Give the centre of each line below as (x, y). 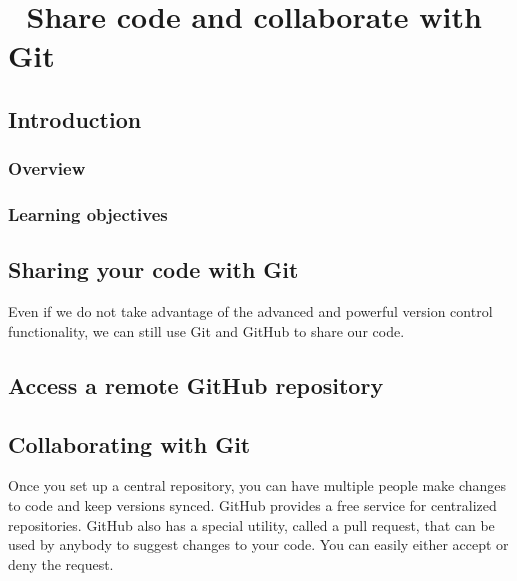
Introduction (75, 118)
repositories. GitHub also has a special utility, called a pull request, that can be (251, 524)
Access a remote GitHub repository (196, 384)
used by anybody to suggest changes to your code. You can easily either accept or (258, 544)
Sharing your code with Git (153, 269)
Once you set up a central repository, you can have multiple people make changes (257, 485)
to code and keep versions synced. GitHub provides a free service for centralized (252, 505)
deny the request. (61, 563)
